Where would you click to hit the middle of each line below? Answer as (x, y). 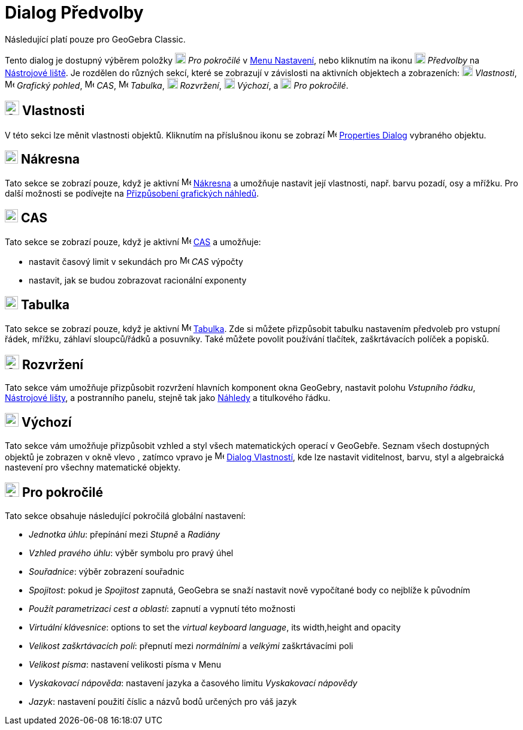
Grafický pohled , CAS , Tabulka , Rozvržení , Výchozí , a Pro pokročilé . (182, 85)
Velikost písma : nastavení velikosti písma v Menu (125, 664)
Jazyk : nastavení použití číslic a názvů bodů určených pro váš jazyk (163, 701)
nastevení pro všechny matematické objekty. (93, 467)
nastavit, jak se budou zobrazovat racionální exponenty (138, 280)
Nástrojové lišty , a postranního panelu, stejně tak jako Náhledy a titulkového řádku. (168, 397)
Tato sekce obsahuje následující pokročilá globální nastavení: (125, 515)
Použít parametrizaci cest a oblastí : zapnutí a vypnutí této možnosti (162, 608)
